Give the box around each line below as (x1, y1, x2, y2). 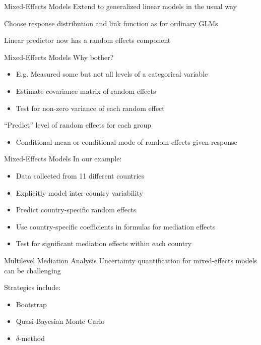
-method (19, 332, 45, 343)
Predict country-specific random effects (16, 204, 137, 215)
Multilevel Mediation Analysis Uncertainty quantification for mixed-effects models (4, 255, 257, 265)
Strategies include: (4, 282, 61, 293)
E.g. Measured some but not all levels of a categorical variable (16, 69, 208, 79)
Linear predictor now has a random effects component (4, 35, 171, 45)
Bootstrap (16, 299, 47, 309)
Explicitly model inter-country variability (16, 187, 143, 198)
